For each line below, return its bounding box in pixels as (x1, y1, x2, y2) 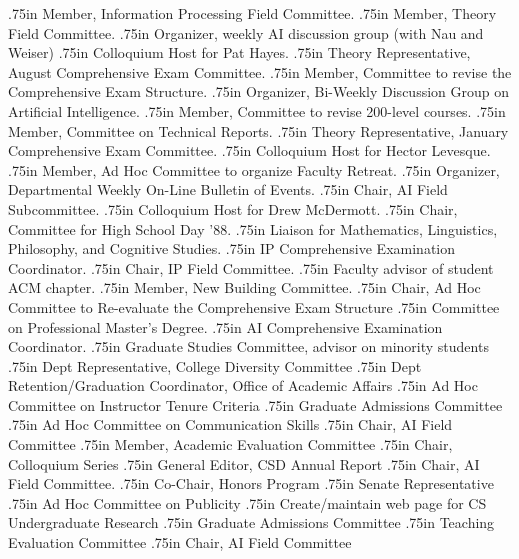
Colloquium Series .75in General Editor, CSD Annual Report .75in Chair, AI (8, 453, 480, 474)
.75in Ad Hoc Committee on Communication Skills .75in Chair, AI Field (8, 414, 453, 435)
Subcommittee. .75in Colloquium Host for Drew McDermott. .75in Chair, (8, 198, 458, 219)
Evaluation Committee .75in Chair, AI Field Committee (8, 532, 352, 553)
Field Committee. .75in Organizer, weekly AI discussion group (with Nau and (8, 22, 484, 43)
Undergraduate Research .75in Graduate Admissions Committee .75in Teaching (8, 512, 495, 533)
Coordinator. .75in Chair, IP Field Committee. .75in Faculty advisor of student (8, 257, 494, 278)
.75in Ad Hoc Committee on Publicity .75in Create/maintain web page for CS (8, 492, 487, 513)
